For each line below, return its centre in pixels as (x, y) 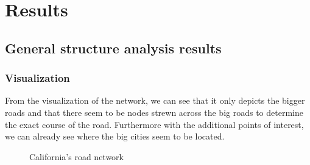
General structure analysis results (113, 48)
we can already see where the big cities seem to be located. (115, 136)
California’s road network (76, 156)
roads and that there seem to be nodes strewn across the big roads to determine (154, 112)
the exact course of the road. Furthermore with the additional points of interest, (154, 124)
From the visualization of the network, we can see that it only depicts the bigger (155, 100)
